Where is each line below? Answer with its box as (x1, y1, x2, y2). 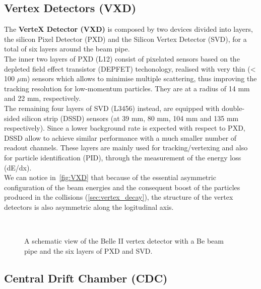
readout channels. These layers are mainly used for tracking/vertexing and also (4, 142, 248, 153)
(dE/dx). (4, 162, 32, 172)
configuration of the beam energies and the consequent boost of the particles (4, 182, 240, 192)
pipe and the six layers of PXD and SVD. (24, 245, 153, 256)
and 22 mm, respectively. (4, 93, 81, 103)
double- (221, 102, 245, 113)
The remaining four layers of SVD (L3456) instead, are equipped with (4, 102, 220, 113)
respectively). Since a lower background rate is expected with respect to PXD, (4, 123, 245, 133)
